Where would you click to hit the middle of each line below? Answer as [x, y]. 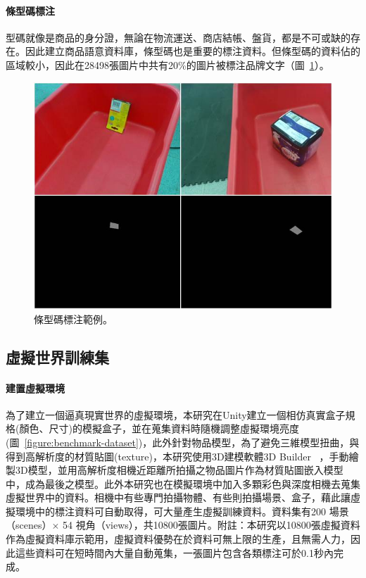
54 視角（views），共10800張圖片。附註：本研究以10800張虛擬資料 [212, 525]
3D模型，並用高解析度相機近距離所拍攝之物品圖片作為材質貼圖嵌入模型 [179, 470]
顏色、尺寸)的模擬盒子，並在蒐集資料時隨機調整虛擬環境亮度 [159, 428]
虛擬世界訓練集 [57, 357]
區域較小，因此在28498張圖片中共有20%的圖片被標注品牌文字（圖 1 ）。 [168, 64]
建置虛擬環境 [35, 388]
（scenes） [29, 525]
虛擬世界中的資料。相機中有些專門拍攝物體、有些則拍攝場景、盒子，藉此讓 [178, 497]
